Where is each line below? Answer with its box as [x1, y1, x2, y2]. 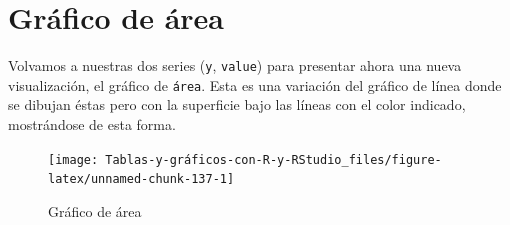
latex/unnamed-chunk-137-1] [48, 172, 235, 187]
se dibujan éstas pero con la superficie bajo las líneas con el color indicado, [8, 94, 466, 115]
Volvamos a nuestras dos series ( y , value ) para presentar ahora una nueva [8, 55, 462, 76]
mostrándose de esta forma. [8, 114, 176, 135]
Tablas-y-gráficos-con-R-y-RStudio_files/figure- [105, 152, 442, 167]
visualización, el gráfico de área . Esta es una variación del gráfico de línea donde [8, 74, 502, 95]
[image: [48, 152, 99, 167]
